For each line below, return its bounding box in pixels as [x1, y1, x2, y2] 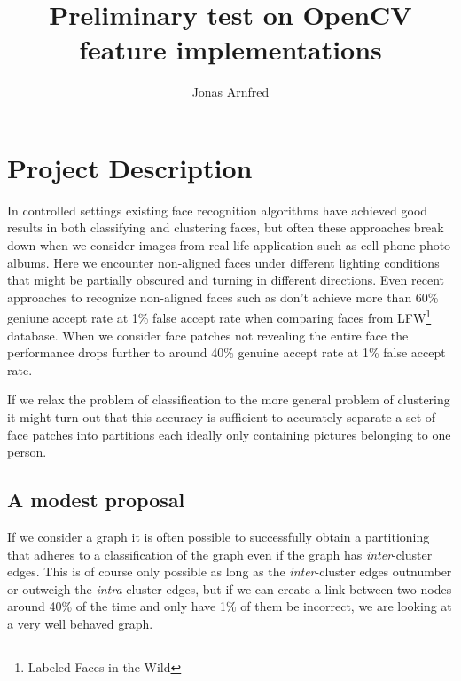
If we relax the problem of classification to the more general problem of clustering [7, 390, 450, 409]
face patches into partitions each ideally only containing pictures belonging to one [7, 425, 451, 443]
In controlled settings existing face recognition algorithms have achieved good [7, 200, 428, 219]
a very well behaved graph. [7, 614, 153, 632]
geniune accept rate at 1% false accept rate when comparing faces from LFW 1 [7, 306, 432, 327]
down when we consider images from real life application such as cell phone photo [7, 236, 451, 254]
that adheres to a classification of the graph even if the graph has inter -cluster [7, 544, 433, 563]
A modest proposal [7, 486, 185, 513]
